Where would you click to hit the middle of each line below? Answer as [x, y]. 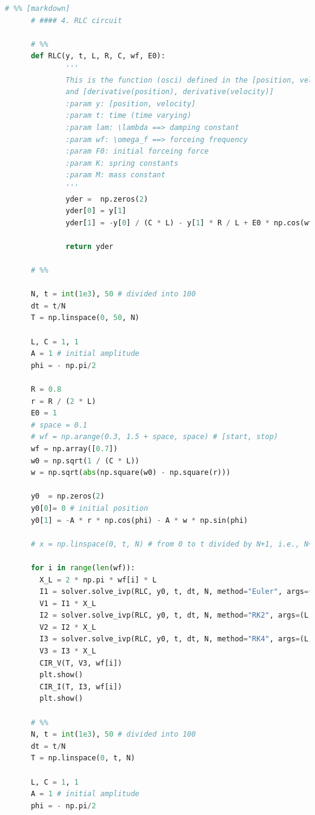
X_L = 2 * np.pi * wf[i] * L [98, 580]
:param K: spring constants [122, 163]
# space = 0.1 [59, 425]
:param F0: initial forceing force [137, 152]
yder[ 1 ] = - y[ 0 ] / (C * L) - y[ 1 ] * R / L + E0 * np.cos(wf [189, 223]
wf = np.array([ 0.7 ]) [74, 448]
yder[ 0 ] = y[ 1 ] [96, 211]
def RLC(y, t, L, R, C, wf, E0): [98, 56]
